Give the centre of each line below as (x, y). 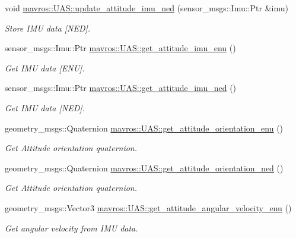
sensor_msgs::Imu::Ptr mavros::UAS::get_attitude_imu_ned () (121, 88)
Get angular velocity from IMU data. (71, 228)
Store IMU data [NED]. (48, 28)
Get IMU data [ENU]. (45, 68)
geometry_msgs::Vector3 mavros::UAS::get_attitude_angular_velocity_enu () (148, 207)
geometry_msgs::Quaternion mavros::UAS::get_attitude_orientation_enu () (144, 128)
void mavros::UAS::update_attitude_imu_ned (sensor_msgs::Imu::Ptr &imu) (147, 8)
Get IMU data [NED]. (45, 107)
